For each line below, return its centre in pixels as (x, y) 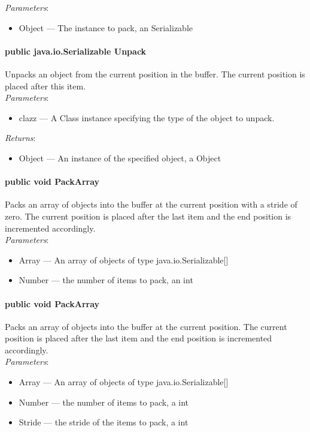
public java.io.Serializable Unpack (76, 51)
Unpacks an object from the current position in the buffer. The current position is (155, 73)
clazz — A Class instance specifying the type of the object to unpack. (147, 117)
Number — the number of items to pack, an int (106, 280)
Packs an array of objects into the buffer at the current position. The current (146, 326)
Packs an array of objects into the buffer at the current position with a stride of (151, 204)
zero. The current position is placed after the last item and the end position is (148, 216)
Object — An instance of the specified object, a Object (120, 157)
